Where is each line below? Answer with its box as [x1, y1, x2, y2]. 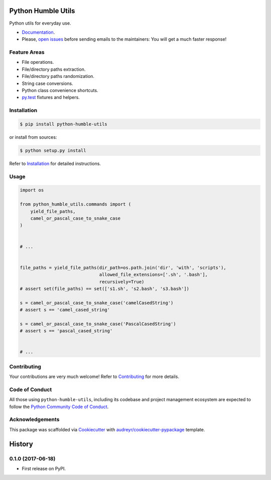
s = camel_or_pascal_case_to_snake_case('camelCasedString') [20, 300, 174, 306]
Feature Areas [9, 49, 45, 56]
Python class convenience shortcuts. [22, 87, 98, 93]
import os [20, 187, 44, 193]
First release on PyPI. [22, 465, 66, 471]
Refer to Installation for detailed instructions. [9, 160, 101, 166]
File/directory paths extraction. [22, 66, 86, 72]
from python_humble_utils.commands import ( [20, 202, 131, 207]
